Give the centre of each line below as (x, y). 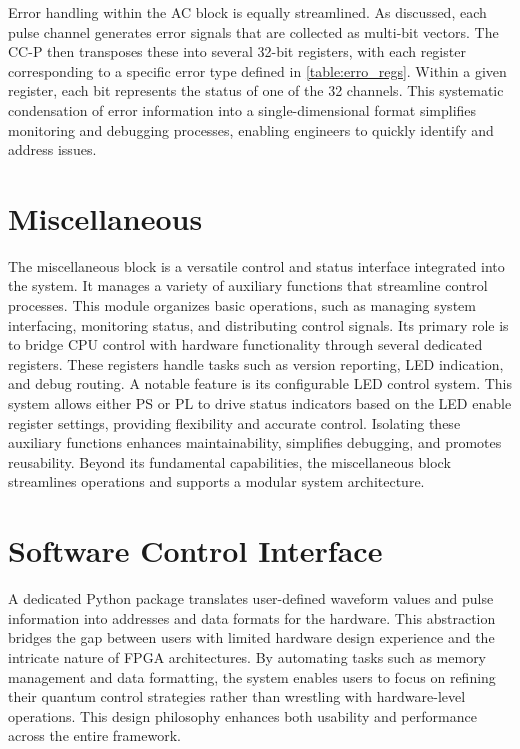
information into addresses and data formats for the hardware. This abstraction (252, 617)
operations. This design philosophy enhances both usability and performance (242, 715)
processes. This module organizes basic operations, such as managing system (242, 305)
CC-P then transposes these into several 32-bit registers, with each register (237, 51)
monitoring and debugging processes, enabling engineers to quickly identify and (251, 129)
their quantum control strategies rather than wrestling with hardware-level (237, 696)
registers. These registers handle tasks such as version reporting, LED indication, (256, 363)
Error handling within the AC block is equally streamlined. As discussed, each (247, 12)
